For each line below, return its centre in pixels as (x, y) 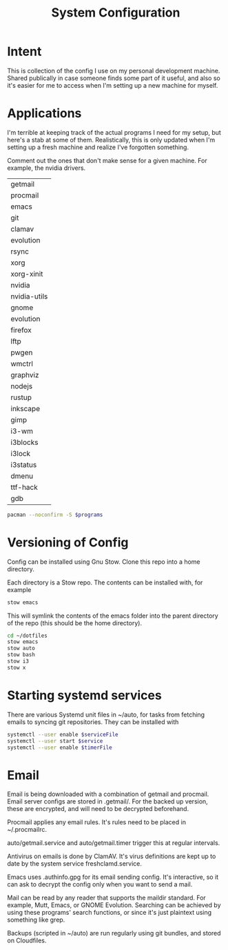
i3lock (21, 453)
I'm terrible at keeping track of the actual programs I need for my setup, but (114, 132)
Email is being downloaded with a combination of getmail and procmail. (108, 794)
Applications (44, 114)
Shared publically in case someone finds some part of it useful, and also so (114, 78)
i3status (24, 464)
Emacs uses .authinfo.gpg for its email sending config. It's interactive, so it (113, 877)
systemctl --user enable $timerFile (60, 748)
